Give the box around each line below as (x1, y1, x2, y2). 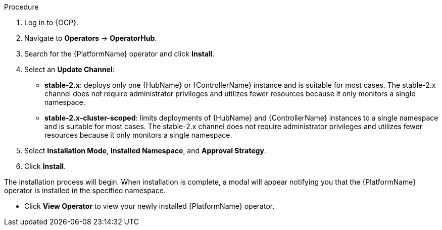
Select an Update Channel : (24, 65, 115, 74)
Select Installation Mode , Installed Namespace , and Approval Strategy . (24, 146, 266, 155)
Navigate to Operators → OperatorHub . (24, 34, 157, 42)
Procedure (4, 3, 39, 11)
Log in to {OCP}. (24, 18, 79, 27)
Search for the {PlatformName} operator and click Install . (24, 49, 215, 58)
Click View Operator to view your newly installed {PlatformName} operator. (24, 202, 275, 210)
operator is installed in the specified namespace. (4, 186, 166, 195)
